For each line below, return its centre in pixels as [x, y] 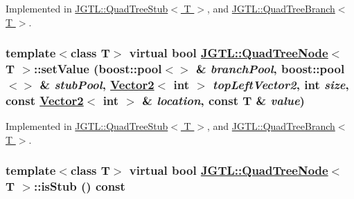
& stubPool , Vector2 [97, 84]
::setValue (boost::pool [98, 69]
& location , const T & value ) [223, 100]
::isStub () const [79, 186]
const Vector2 [45, 100]
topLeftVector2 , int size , [281, 84]
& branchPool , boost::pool [270, 69]
